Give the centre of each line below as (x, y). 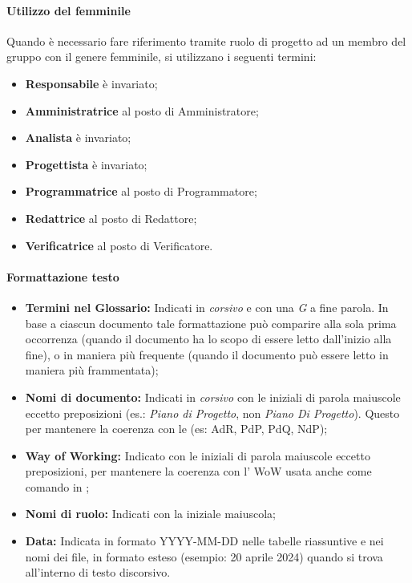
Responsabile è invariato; (91, 83)
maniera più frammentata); (92, 370)
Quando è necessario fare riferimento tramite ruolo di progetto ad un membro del (206, 40)
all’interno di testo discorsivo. (98, 572)
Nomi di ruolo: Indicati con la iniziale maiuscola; (150, 514)
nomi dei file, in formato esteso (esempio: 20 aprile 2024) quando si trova (204, 556)
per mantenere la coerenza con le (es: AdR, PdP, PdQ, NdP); (176, 429)
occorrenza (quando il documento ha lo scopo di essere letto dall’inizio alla (208, 339)
